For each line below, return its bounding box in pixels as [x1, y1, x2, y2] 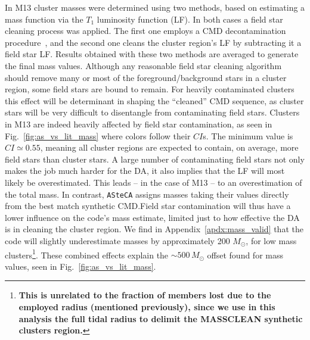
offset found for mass [207, 248, 283, 261]
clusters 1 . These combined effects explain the [5, 247, 169, 261]
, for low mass [246, 234, 297, 247]
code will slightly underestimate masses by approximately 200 [5, 234, 230, 247]
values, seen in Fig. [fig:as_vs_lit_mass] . [5, 260, 156, 272]
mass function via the [5, 13, 83, 25]
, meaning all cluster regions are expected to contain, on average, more [40, 141, 299, 154]
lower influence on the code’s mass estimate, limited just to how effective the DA [5, 211, 300, 223]
